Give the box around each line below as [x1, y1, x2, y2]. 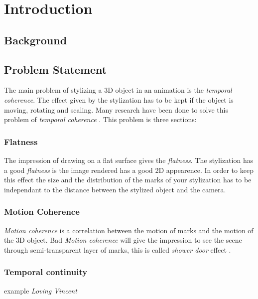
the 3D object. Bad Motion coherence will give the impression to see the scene [4, 235, 242, 245]
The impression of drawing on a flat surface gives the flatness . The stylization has [4, 154, 254, 165]
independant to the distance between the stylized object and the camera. [4, 184, 226, 194]
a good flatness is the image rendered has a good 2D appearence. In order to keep [4, 164, 254, 175]
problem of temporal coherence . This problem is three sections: [4, 114, 197, 125]
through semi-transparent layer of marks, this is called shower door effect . [4, 244, 231, 255]
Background [4, 32, 67, 47]
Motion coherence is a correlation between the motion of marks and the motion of [4, 225, 254, 235]
